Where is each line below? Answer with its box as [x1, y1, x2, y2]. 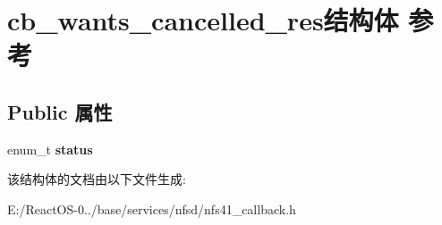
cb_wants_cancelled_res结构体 [7, 2, 399, 38]
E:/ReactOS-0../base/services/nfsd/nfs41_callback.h [7, 199, 296, 218]
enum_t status [7, 139, 93, 158]
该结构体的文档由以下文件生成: [7, 170, 186, 188]
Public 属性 [7, 97, 113, 125]
